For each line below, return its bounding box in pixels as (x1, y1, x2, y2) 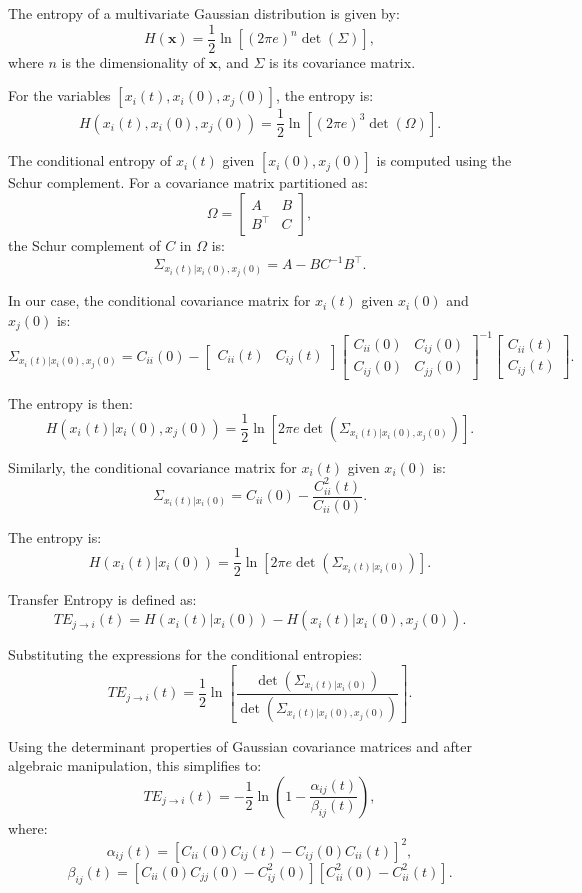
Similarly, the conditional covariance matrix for (8, 456, 297, 477)
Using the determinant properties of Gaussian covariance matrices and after (8, 735, 472, 756)
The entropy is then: (8, 392, 133, 413)
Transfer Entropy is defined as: (8, 589, 197, 610)
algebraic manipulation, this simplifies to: (8, 755, 262, 776)
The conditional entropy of (8, 150, 172, 171)
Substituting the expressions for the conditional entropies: (8, 644, 363, 665)
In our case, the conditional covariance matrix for (8, 290, 311, 311)
